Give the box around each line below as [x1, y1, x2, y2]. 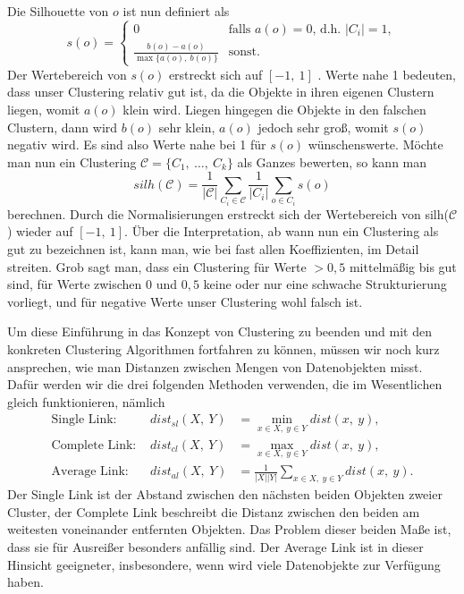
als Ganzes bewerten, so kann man [237, 152, 427, 171]
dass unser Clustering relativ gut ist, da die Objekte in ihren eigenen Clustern [7, 82, 434, 101]
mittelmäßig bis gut [349, 257, 457, 276]
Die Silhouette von [7, 2, 109, 20]
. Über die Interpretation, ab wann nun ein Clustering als [124, 222, 439, 241]
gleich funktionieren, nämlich [7, 392, 165, 411]
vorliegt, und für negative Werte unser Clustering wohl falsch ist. [7, 292, 363, 310]
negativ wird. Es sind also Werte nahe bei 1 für [7, 135, 266, 154]
